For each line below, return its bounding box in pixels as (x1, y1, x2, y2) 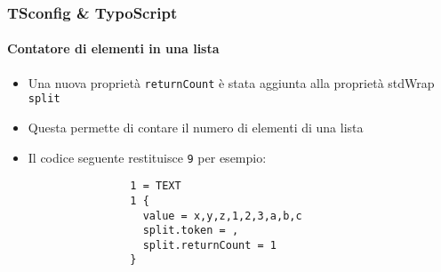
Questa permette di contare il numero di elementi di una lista (28, 117, 364, 136)
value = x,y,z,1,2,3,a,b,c (142, 209, 302, 222)
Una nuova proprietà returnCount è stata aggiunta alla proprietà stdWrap (28, 73, 435, 92)
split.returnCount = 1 (142, 238, 277, 252)
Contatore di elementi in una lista (7, 39, 220, 58)
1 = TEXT (130, 180, 181, 193)
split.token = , (142, 224, 239, 237)
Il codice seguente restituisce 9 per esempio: (28, 148, 267, 166)
